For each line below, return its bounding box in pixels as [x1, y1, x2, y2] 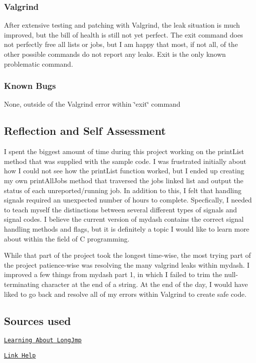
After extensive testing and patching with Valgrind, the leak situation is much [4, 20, 240, 30]
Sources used [4, 313, 71, 328]
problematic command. [4, 58, 73, 69]
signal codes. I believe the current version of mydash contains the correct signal [4, 214, 244, 224]
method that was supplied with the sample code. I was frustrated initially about [4, 156, 247, 166]
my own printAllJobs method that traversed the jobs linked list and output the [4, 175, 244, 185]
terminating [4, 279, 39, 289]
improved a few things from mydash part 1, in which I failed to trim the [4, 269, 222, 280]
